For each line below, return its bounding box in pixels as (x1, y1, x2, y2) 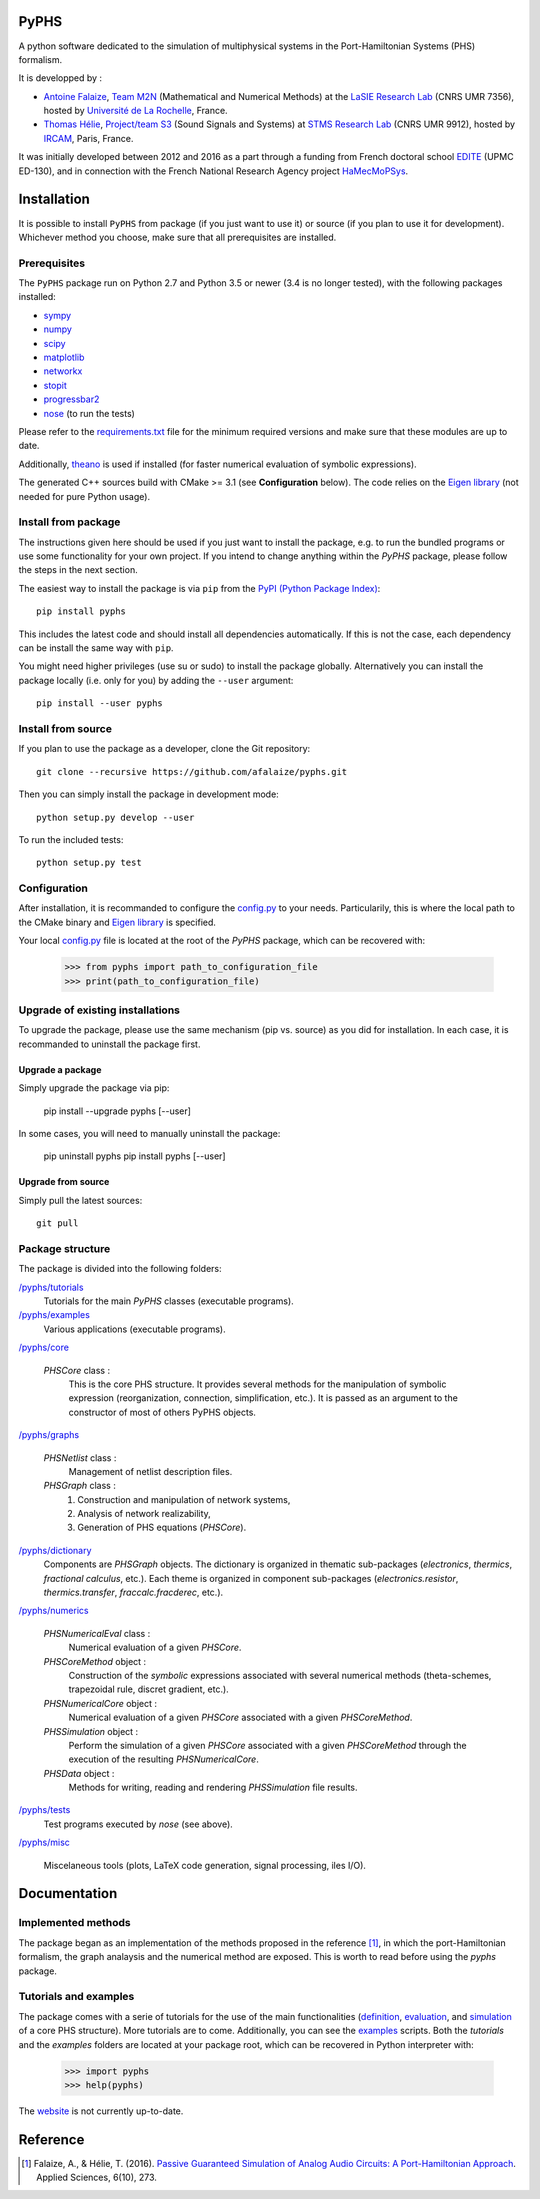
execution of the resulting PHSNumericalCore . (68, 1753, 259, 1765)
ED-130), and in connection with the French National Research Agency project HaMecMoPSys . (18, 165, 409, 177)
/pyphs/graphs (18, 1429, 80, 1441)
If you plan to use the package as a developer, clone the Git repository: (18, 743, 311, 755)
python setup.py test (36, 857, 142, 869)
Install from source (18, 721, 112, 735)
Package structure (18, 1241, 111, 1255)
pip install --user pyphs (36, 698, 164, 709)
